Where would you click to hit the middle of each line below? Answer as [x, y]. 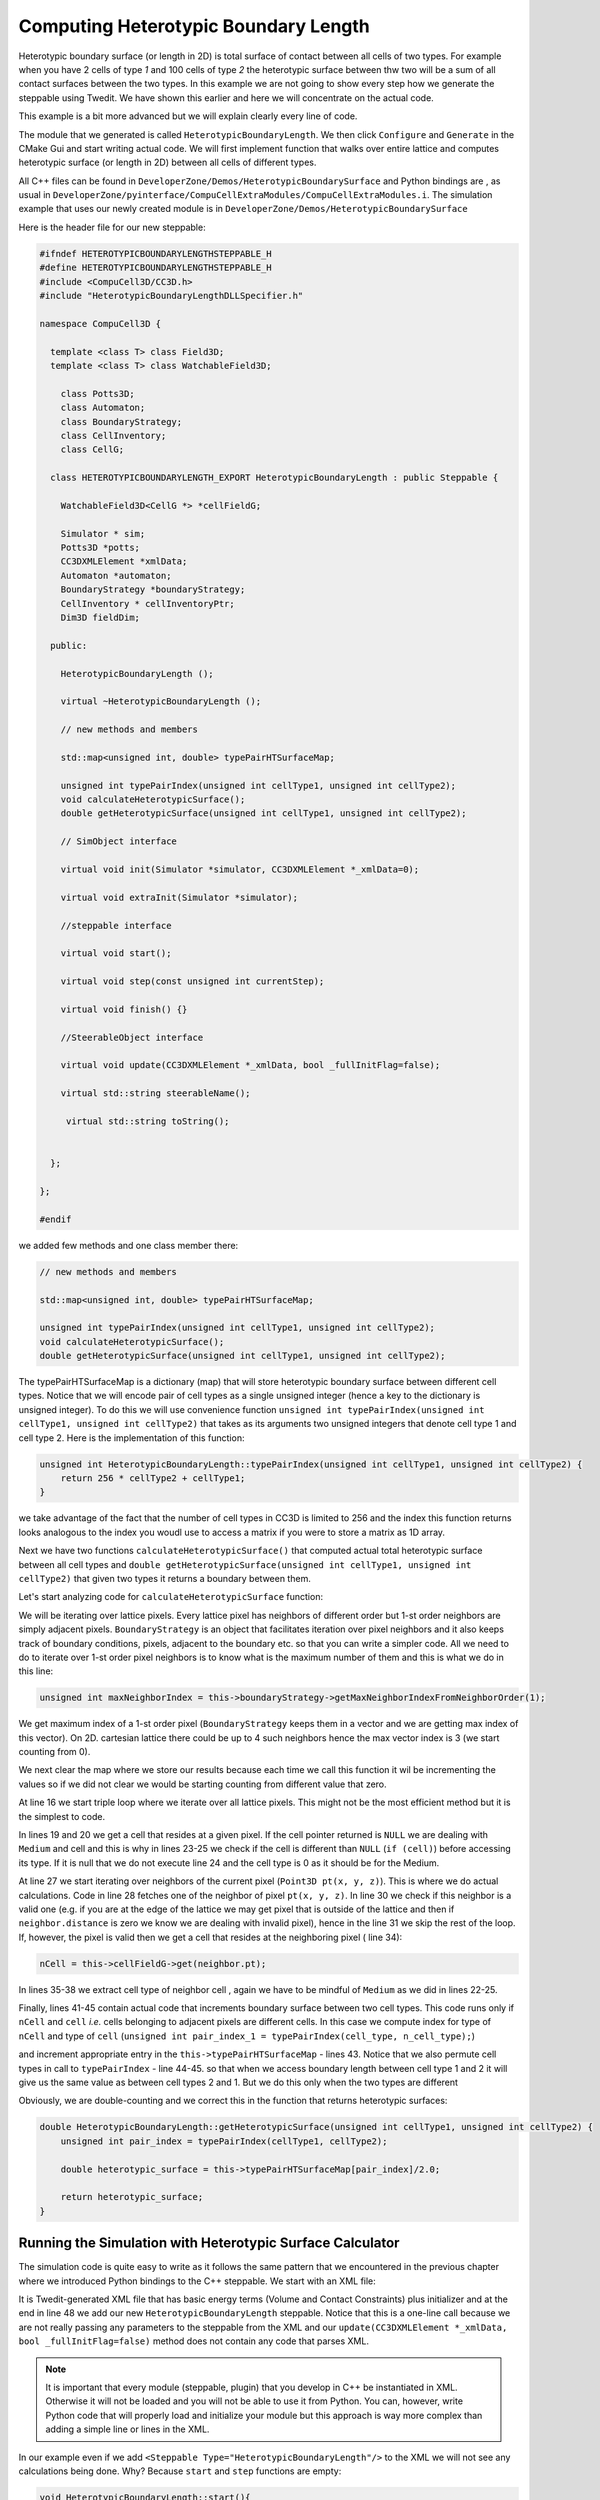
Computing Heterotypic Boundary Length [194, 26]
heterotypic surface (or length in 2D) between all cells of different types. [167, 162]
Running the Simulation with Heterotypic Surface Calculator [209, 2243]
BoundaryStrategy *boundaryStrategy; [153, 589]
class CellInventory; [113, 435]
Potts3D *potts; [100, 548]
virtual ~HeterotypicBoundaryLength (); [161, 701]
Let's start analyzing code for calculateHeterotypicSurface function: [171, 1597]
